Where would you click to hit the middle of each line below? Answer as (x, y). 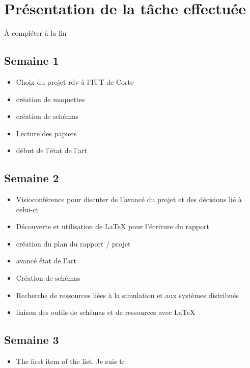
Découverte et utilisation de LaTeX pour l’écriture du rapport (113, 226)
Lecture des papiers (46, 133)
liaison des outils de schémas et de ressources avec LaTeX (106, 312)
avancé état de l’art (46, 261)
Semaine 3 (32, 340)
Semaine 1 (32, 60)
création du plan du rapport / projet (73, 243)
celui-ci (27, 209)
